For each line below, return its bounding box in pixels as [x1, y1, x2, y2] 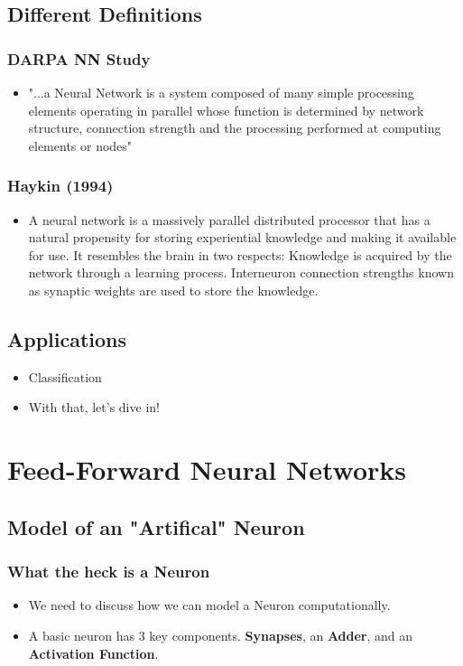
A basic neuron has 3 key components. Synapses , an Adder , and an [28, 625, 413, 644]
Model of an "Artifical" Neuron [7, 512, 305, 540]
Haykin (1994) [7, 174, 114, 197]
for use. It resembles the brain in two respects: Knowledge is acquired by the [28, 245, 452, 264]
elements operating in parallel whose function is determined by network [28, 100, 424, 119]
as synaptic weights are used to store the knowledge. [28, 280, 319, 299]
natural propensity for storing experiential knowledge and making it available [28, 228, 457, 247]
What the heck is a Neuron [7, 560, 210, 583]
